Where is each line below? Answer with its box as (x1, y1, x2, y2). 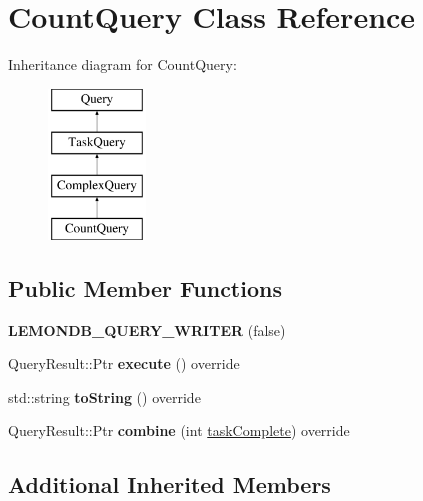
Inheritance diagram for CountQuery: (8, 54, 237, 75)
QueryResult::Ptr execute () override (8, 353, 240, 374)
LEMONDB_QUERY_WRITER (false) (8, 319, 286, 340)
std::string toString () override (8, 386, 201, 407)
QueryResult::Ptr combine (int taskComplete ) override (8, 420, 350, 441)
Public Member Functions (8, 272, 282, 303)
